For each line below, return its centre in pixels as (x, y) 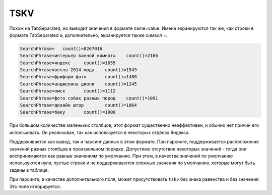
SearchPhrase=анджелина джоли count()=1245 (78, 84)
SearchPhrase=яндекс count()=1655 (68, 63)
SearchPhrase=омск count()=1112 (68, 91)
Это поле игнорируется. (35, 186)
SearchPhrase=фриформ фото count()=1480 (78, 77)
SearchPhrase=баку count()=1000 (68, 112)
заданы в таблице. (29, 170)
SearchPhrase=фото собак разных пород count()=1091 (89, 98)
